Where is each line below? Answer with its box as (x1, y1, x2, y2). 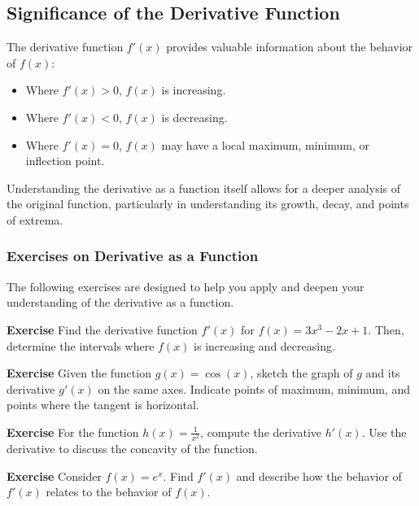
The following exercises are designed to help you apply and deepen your (7, 277, 364, 294)
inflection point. (25, 152, 105, 169)
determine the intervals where (7, 337, 155, 354)
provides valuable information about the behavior (166, 38, 413, 55)
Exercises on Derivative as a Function (7, 246, 259, 266)
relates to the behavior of (46, 483, 172, 500)
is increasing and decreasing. (194, 337, 335, 354)
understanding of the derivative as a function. (7, 294, 234, 311)
